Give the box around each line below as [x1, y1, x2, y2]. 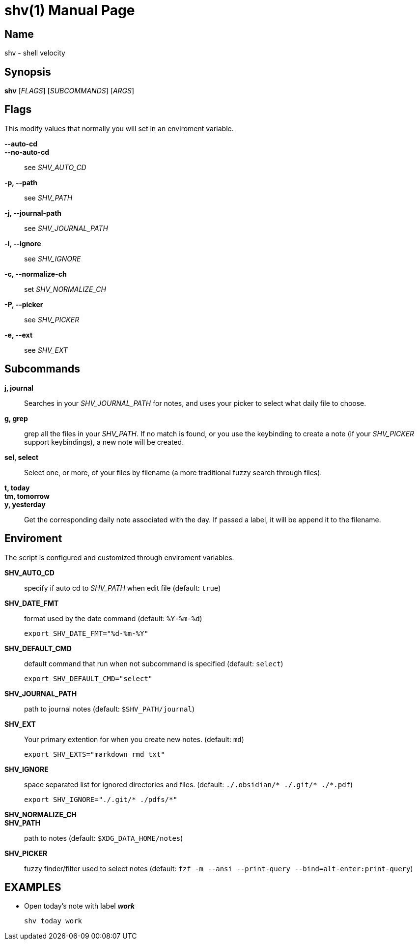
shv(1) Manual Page [4, 2, 135, 19]
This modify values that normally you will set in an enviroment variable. [4, 124, 234, 133]
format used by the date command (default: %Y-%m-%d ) [24, 614, 202, 623]
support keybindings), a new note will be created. [24, 437, 184, 446]
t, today [4, 483, 30, 492]
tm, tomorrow [4, 491, 50, 500]
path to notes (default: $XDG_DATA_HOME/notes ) [24, 833, 183, 842]
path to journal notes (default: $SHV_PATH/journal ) [24, 704, 195, 713]
